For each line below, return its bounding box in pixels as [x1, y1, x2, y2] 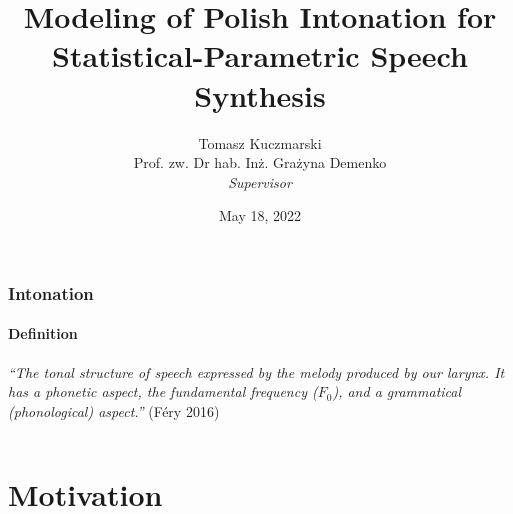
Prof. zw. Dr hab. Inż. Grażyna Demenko [133, 152, 387, 173]
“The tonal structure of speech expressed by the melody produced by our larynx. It [8, 361, 505, 382]
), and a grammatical [332, 381, 462, 402]
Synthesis [194, 74, 326, 115]
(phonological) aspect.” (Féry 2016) [8, 400, 220, 421]
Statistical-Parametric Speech [52, 35, 468, 76]
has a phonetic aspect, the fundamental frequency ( [8, 381, 318, 402]
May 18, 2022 [218, 205, 302, 226]
